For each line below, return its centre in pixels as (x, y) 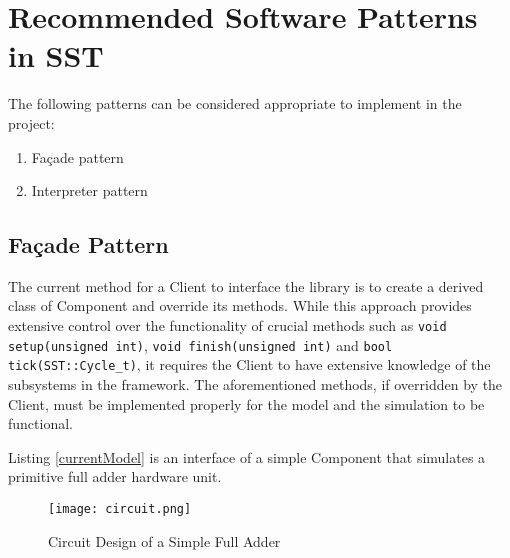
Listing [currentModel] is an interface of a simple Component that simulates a (247, 456)
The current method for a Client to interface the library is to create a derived (246, 285)
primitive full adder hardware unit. (115, 476)
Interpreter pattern (89, 190)
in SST (56, 55)
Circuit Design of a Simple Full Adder (164, 540)
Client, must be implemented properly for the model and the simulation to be (246, 403)
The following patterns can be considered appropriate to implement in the (235, 103)
